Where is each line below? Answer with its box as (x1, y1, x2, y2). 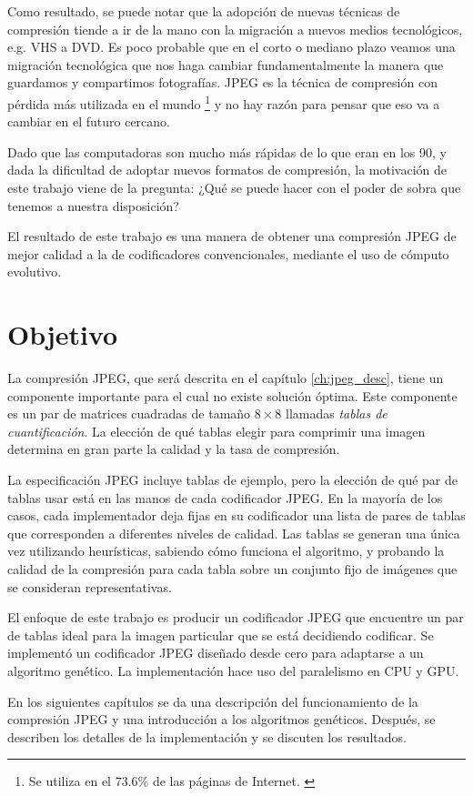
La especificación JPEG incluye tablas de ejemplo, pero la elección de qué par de (7, 470, 458, 489)
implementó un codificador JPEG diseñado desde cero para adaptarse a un (7, 643, 424, 662)
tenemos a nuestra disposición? (7, 196, 179, 215)
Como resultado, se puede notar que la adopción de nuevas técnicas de (7, 2, 400, 20)
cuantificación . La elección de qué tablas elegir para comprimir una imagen (7, 421, 426, 440)
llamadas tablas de (286, 404, 387, 423)
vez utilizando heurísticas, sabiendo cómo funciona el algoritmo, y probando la (7, 541, 445, 560)
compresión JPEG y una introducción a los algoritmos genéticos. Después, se (7, 710, 436, 729)
